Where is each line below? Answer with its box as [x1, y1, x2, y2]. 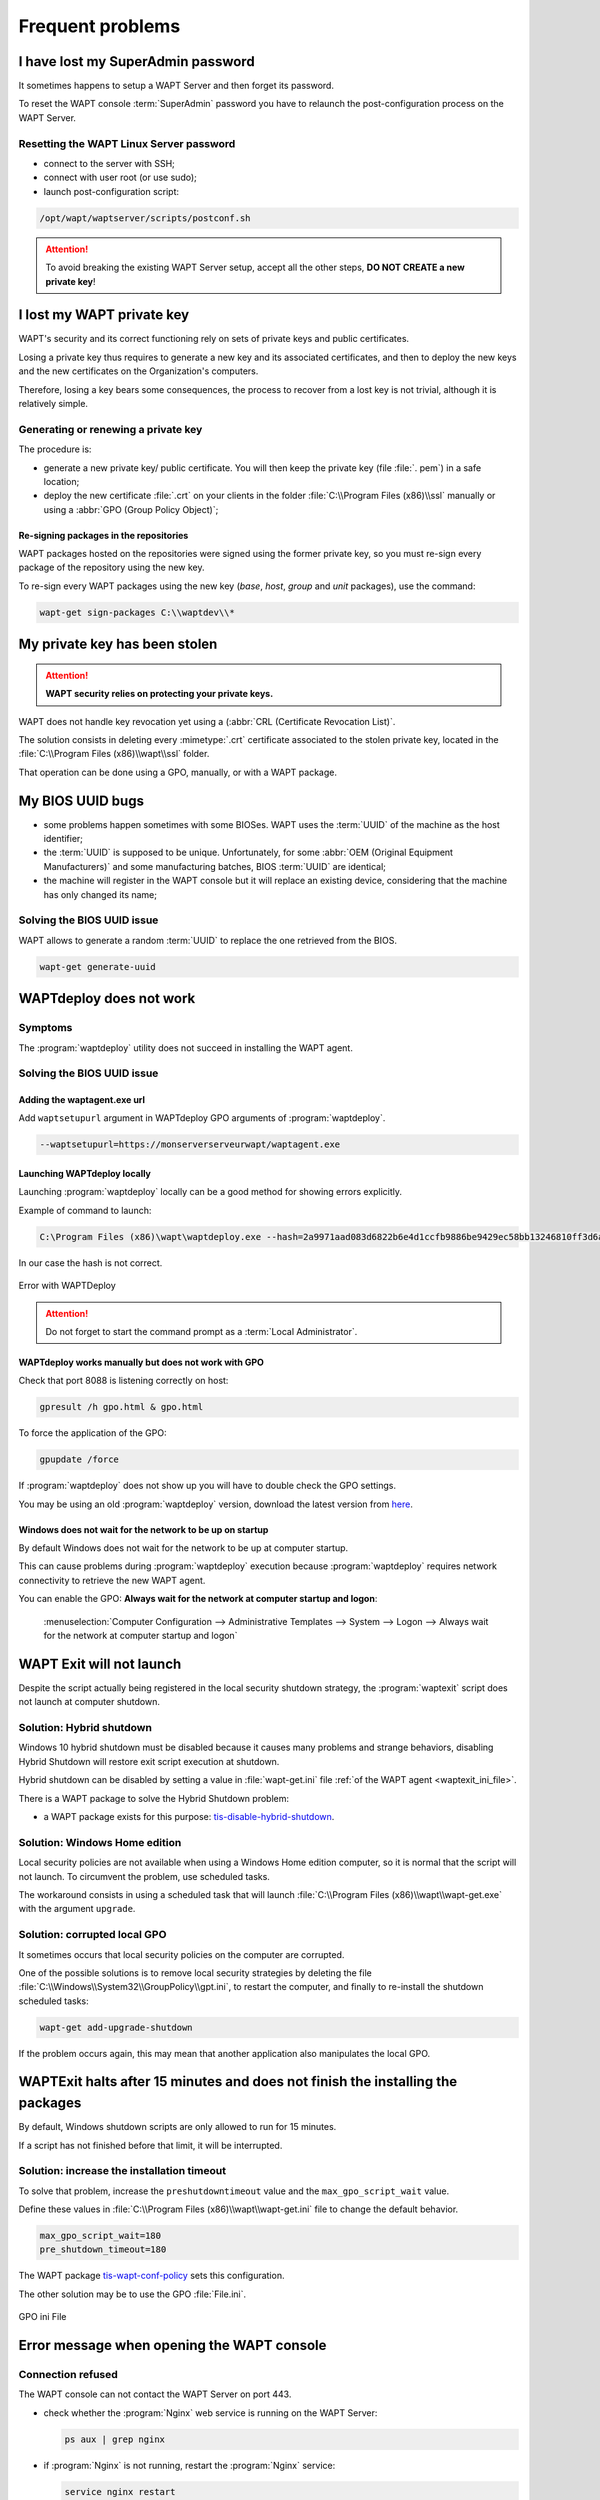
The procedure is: [18, 443, 92, 455]
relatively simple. [18, 397, 89, 409]
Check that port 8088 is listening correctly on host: [18, 1375, 229, 1387]
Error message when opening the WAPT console [18, 2337, 327, 2354]
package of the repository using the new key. [18, 561, 205, 574]
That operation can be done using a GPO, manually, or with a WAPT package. [18, 766, 337, 778]
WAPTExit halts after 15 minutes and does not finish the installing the [18, 2073, 458, 2090]
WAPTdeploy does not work [18, 990, 196, 1007]
